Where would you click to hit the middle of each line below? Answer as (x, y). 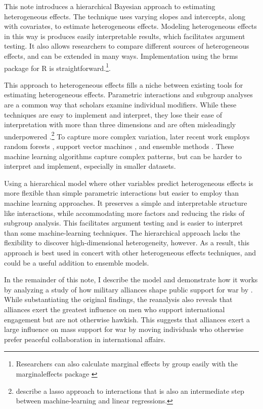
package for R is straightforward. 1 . (57, 67)
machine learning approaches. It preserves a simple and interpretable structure (126, 203)
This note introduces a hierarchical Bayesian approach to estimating (110, 6)
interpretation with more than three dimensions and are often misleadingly (120, 124)
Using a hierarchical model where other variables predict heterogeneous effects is (129, 183)
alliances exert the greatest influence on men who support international (115, 309)
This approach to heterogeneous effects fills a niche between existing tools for (124, 84)
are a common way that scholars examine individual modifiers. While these (120, 104)
